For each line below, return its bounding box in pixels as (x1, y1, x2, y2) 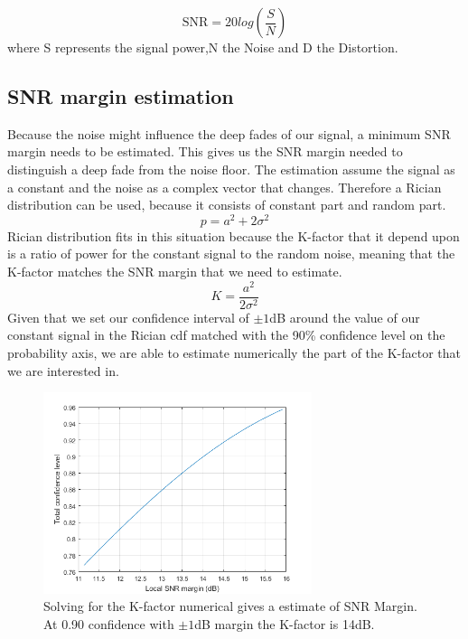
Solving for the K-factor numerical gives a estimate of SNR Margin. (43, 597, 417, 616)
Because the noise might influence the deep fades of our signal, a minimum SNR (7, 124, 451, 143)
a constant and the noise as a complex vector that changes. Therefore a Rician (7, 177, 442, 196)
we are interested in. (7, 361, 119, 380)
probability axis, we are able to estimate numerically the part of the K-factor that (7, 343, 462, 362)
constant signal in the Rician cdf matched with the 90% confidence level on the (7, 325, 445, 344)
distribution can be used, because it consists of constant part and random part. (7, 195, 446, 214)
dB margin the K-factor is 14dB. (194, 614, 375, 633)
